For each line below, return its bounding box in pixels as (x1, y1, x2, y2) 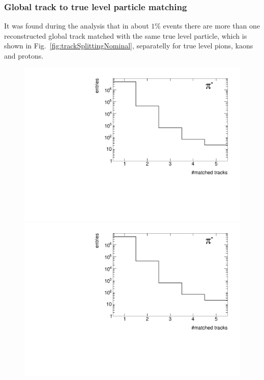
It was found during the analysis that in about (4, 20, 149, 31)
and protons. (4, 50, 44, 61)
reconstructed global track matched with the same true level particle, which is (4, 30, 247, 41)
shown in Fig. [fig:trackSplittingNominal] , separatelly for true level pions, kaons (4, 40, 253, 51)
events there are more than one (163, 20, 260, 31)
